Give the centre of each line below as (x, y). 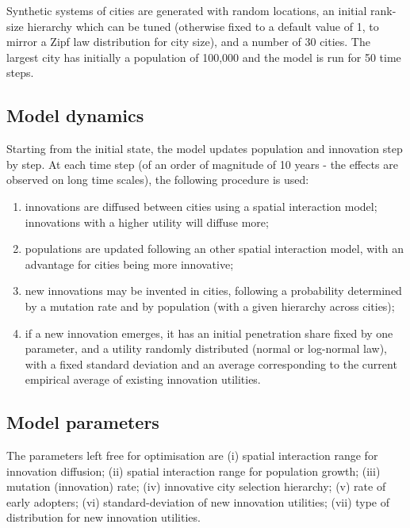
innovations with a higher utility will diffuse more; (147, 222)
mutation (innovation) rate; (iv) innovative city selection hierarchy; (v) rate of (196, 486)
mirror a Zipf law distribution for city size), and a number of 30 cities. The (188, 42)
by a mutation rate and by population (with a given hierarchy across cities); (210, 306)
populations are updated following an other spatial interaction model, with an (214, 249)
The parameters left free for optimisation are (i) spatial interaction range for (192, 455)
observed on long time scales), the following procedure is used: (158, 180)
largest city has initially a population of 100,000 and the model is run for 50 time (204, 57)
